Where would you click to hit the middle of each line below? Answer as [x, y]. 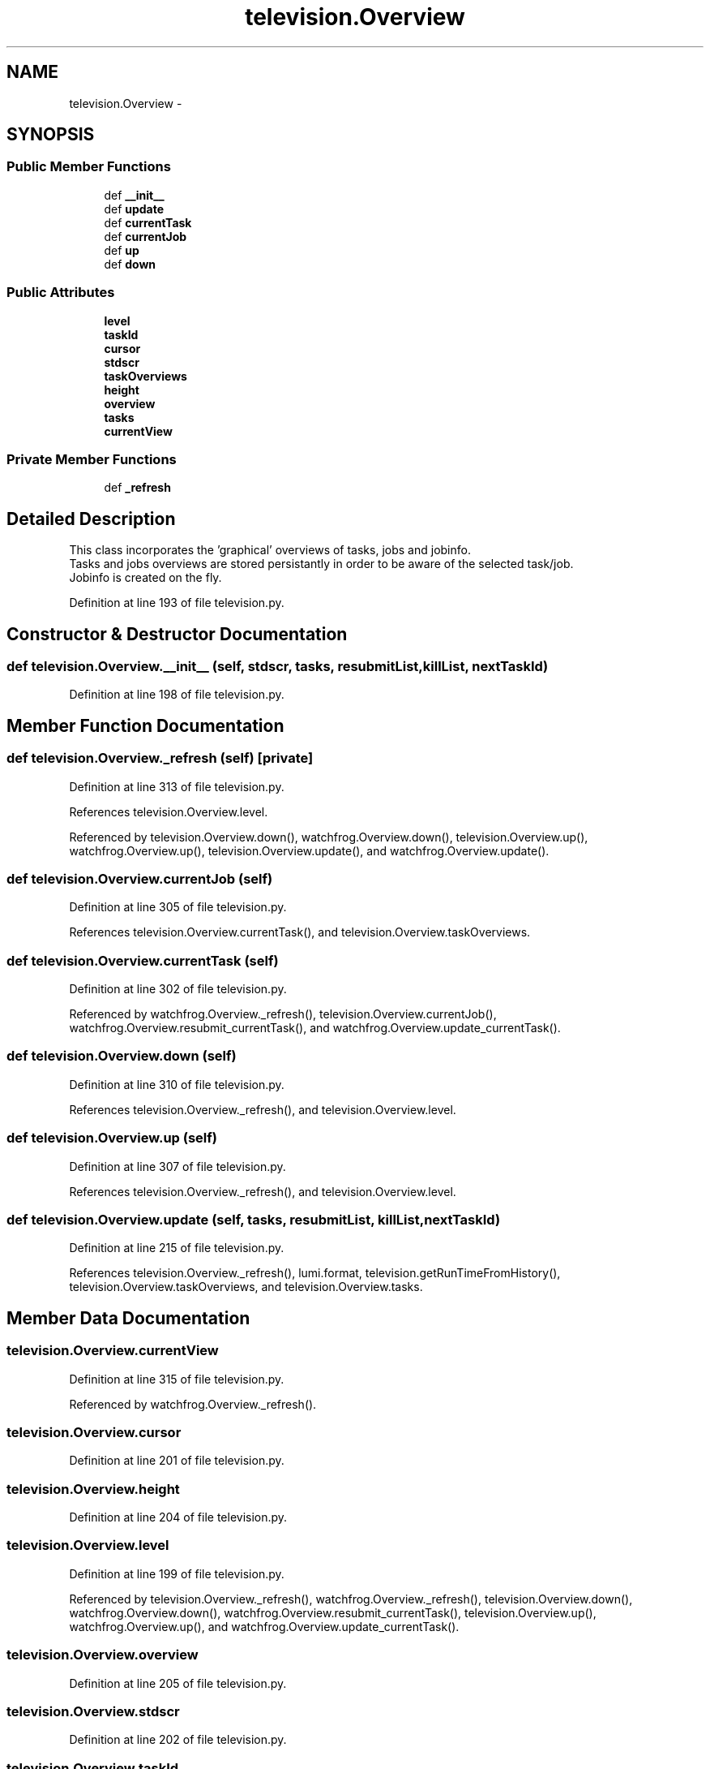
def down [130, 264]
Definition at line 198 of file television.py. [177, 695]
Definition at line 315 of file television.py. [177, 1379]
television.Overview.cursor [94, 1432]
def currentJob [145, 236]
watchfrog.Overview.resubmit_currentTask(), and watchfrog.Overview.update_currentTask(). [315, 1028]
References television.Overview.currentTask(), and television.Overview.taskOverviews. [300, 932]
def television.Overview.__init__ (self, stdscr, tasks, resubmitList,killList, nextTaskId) [278, 666]
